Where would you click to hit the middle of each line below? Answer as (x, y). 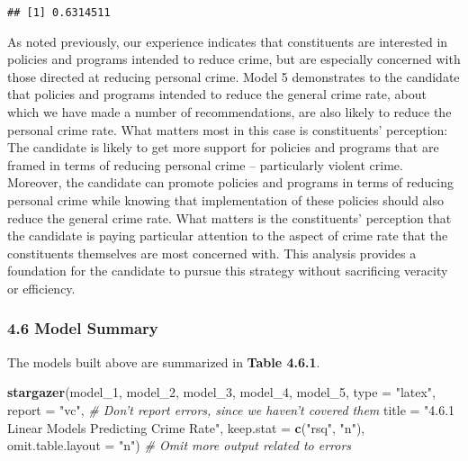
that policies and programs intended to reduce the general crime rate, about (217, 94)
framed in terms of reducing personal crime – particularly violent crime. (205, 164)
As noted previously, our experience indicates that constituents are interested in (228, 41)
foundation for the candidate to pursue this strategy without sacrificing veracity (228, 271)
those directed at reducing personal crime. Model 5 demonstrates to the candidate (234, 76)
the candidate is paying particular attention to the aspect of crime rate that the (228, 235)
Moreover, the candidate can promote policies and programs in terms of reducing (230, 182)
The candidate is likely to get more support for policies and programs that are (223, 147)
